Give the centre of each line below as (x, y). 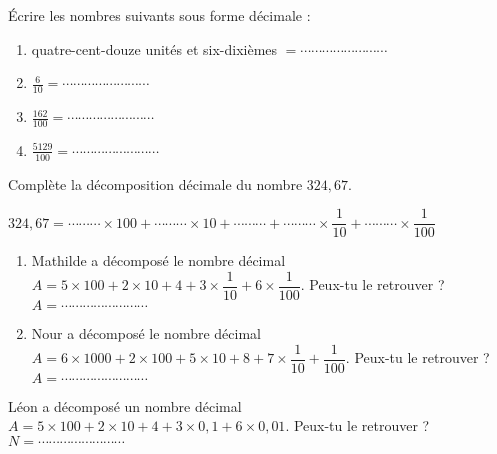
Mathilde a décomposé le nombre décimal (158, 260)
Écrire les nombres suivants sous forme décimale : (159, 15)
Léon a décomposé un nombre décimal (125, 405)
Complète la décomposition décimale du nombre (155, 183)
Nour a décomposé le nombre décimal (146, 332)
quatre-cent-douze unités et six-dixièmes (154, 48)
